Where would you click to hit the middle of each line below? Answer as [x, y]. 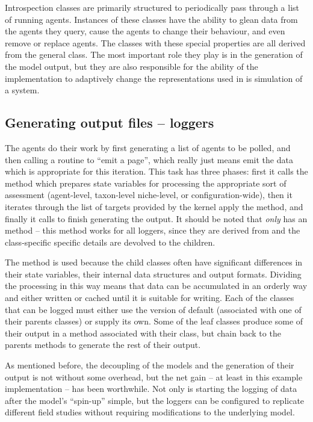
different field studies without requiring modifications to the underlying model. [150, 412]
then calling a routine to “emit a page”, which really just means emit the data [149, 159]
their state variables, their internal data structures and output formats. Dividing [153, 274]
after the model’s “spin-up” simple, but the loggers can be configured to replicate [155, 400]
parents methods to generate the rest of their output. [103, 345]
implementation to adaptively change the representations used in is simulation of [154, 78]
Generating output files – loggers [110, 123]
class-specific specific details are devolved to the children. [110, 242]
